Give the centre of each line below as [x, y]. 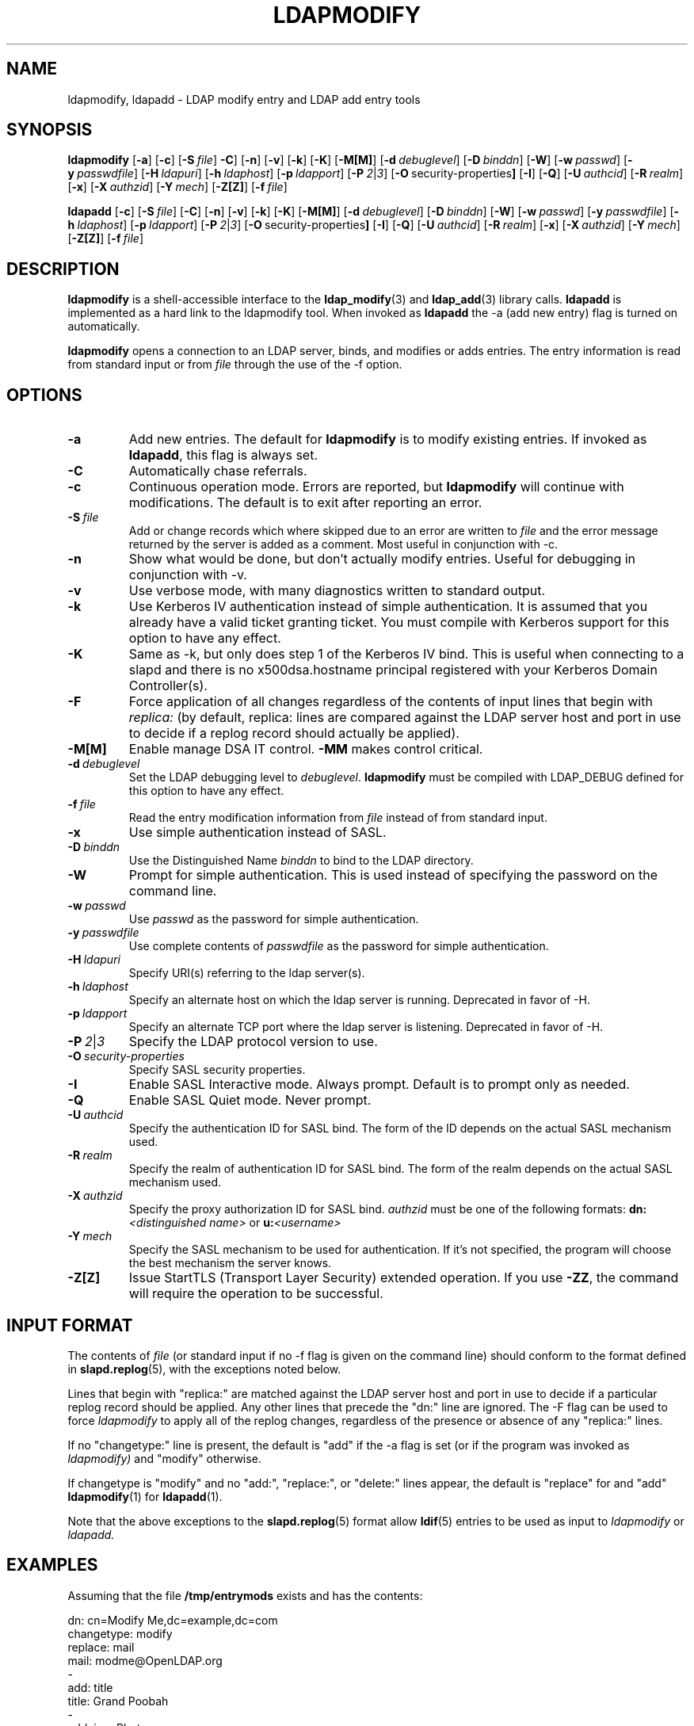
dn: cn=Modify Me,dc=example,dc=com [173, 1620]
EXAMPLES [52, 1565]
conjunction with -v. [188, 575]
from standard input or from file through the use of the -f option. [235, 365]
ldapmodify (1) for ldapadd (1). [145, 1496]
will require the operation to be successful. [256, 1294]
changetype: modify [120, 1633]
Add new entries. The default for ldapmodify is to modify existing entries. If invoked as [388, 439]
